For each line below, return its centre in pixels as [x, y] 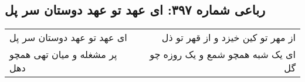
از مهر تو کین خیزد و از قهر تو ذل [228, 37]
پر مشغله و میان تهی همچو [63, 54]
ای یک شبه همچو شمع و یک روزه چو [223, 54]
